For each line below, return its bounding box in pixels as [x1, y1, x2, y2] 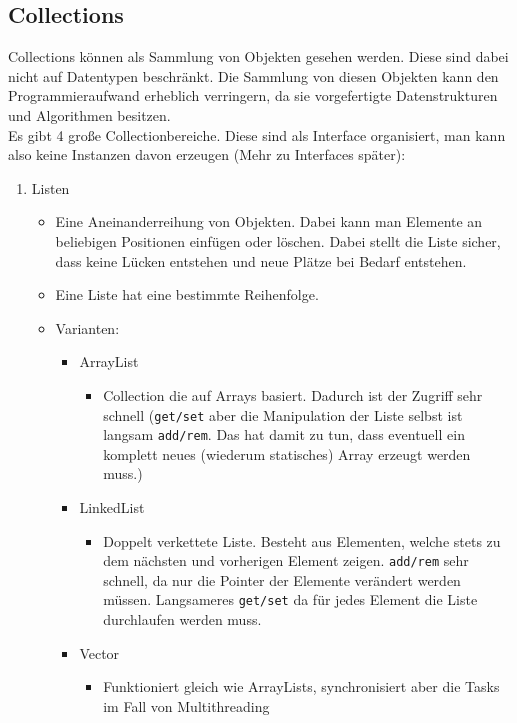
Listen [31, 177, 70, 198]
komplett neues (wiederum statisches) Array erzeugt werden [103, 443, 471, 464]
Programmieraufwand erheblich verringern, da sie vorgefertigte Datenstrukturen [8, 85, 498, 106]
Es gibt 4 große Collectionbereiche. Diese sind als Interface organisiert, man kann [8, 124, 506, 145]
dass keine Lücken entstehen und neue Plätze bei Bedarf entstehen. [55, 250, 467, 271]
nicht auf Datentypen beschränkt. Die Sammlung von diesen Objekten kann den [8, 65, 499, 86]
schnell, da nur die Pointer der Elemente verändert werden [103, 569, 461, 590]
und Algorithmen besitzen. [8, 104, 171, 125]
